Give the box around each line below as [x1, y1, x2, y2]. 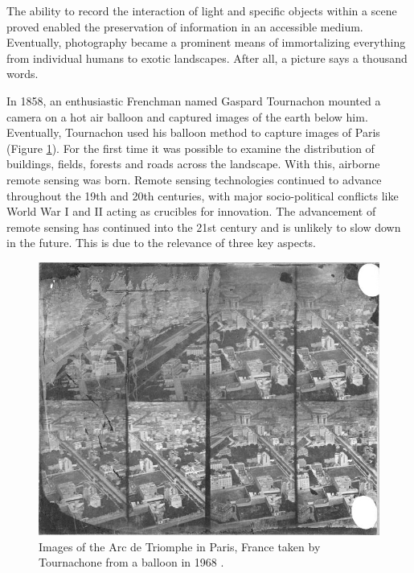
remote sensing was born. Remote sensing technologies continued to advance [6, 171, 382, 188]
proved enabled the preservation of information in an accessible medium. [6, 18, 363, 35]
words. [6, 65, 39, 82]
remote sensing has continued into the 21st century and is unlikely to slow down [6, 218, 401, 235]
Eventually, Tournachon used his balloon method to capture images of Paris [6, 124, 380, 141]
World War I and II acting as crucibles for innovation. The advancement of [6, 203, 376, 220]
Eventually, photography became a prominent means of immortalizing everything [6, 34, 406, 51]
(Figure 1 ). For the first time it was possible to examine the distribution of [6, 139, 375, 156]
